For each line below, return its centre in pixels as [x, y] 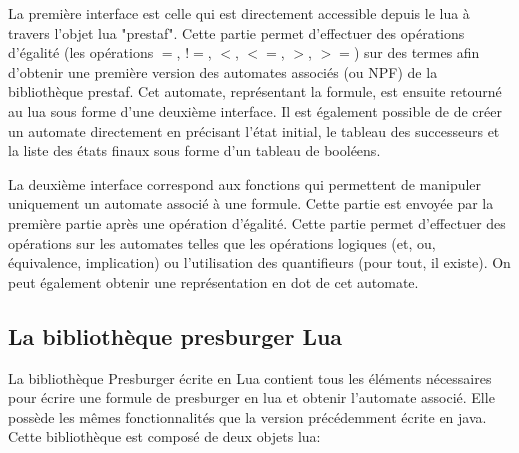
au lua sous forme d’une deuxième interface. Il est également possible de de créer [255, 110]
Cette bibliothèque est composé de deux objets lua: [164, 436]
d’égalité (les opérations [81, 52]
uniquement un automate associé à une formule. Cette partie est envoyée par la [251, 203]
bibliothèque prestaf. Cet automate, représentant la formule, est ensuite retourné [255, 91]
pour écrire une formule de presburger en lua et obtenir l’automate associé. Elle [251, 397]
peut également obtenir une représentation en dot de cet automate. [213, 281]
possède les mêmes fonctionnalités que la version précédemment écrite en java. [247, 416]
